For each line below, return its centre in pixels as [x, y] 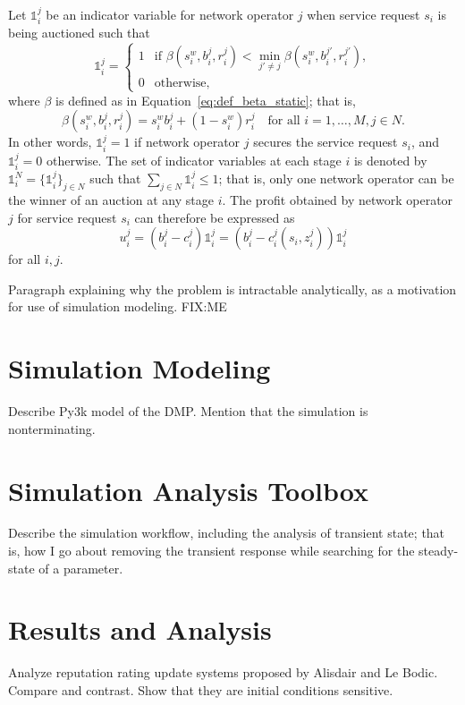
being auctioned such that [79, 33]
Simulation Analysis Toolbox [189, 490]
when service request [364, 14]
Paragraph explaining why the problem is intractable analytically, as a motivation [232, 289]
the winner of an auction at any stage [111, 200]
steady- [439, 551]
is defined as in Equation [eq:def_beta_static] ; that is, [206, 100]
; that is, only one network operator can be [336, 178]
